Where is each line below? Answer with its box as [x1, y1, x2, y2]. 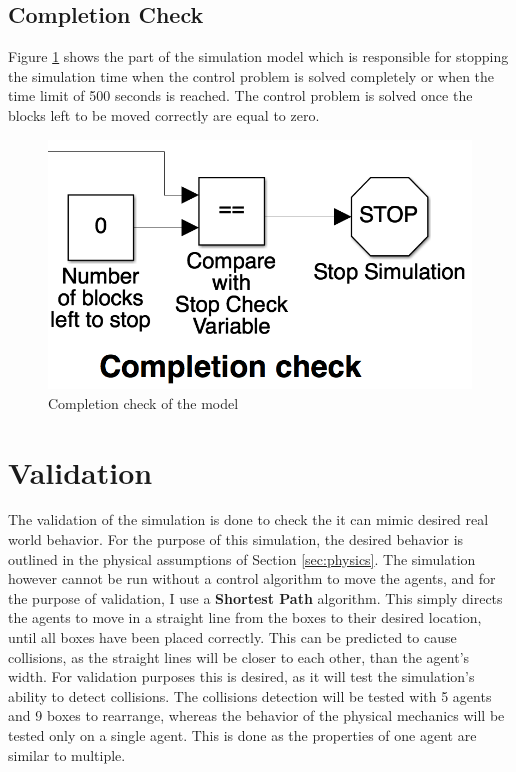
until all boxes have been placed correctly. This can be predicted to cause [8, 627, 457, 648]
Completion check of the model [48, 392, 239, 413]
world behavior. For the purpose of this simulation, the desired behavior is [8, 529, 464, 550]
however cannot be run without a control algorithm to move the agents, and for [8, 568, 496, 589]
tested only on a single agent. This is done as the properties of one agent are [8, 725, 477, 746]
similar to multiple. [8, 744, 126, 765]
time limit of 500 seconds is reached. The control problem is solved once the [8, 85, 473, 106]
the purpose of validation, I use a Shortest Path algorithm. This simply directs [8, 587, 503, 608]
